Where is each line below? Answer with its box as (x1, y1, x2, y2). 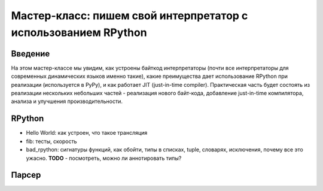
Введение (11, 48, 50, 59)
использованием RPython (11, 26, 147, 39)
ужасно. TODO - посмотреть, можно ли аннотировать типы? (26, 154, 182, 162)
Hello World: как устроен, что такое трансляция (26, 129, 148, 137)
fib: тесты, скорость (26, 138, 77, 145)
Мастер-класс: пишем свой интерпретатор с (11, 9, 248, 22)
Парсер (11, 170, 41, 180)
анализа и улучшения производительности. (11, 98, 123, 105)
